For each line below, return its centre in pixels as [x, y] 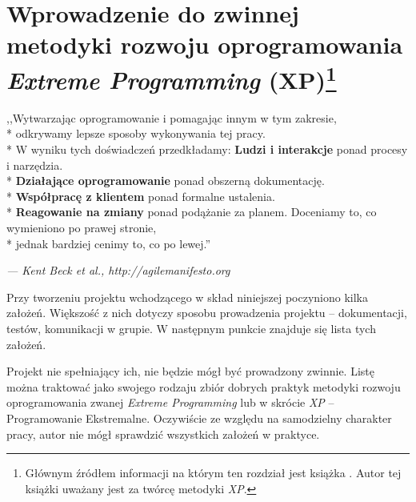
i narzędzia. [35, 165]
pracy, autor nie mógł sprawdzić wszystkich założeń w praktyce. [163, 434]
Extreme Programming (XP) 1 [172, 78]
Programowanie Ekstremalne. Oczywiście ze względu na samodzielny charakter [199, 418]
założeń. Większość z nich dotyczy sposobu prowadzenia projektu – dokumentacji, [207, 313]
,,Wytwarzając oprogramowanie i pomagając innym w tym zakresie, [172, 117]
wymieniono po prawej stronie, [82, 227]
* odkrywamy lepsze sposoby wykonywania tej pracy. [136, 133]
